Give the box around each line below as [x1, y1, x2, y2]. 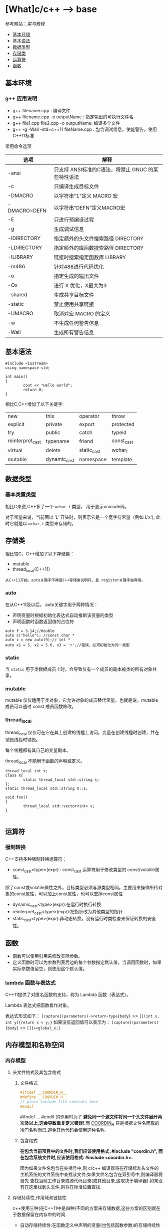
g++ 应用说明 [5, 95, 37, 102]
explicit [7, 421, 25, 428]
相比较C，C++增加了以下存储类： [5, 550, 74, 557]
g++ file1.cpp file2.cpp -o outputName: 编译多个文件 [12, 120, 120, 126]
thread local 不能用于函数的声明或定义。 [5, 758, 85, 765]
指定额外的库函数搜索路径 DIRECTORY [53, 244, 144, 251]
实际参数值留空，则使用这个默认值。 [12, 966, 87, 972]
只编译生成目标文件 [53, 183, 99, 190]
